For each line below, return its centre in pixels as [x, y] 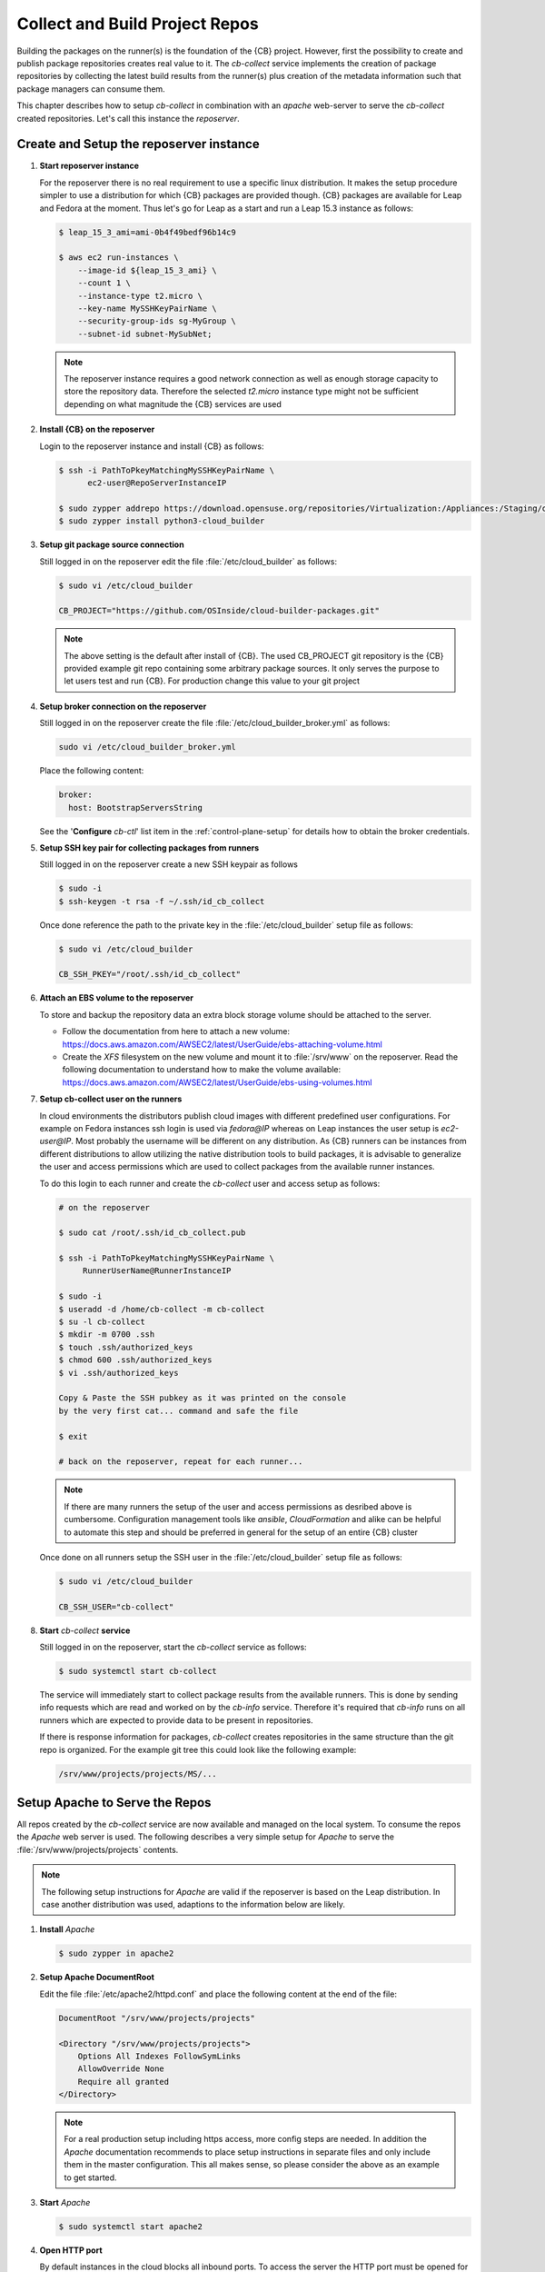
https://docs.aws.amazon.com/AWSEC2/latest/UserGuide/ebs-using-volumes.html [217, 1082]
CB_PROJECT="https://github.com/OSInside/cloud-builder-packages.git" [219, 611]
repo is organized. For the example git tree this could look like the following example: [198, 1749]
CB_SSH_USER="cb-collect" [116, 1607]
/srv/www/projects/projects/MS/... [138, 1774]
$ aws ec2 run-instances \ [119, 258]
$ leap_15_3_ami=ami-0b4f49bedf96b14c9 [147, 232]
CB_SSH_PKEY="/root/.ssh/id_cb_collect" [149, 974]
